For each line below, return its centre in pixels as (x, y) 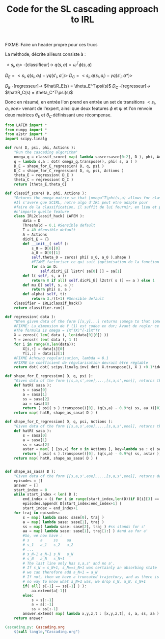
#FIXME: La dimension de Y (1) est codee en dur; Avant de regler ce (87, 326)
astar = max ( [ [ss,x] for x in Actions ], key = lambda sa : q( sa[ (93, 449)
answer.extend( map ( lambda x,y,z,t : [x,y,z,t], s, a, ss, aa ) (91, 614)
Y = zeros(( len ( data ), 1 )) (46, 340)
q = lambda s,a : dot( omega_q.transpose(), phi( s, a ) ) (76, 161)
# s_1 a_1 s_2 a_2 (48, 545)
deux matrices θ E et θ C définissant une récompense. (58, 115)
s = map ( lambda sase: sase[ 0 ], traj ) (64, 517)
